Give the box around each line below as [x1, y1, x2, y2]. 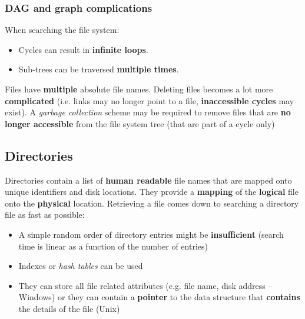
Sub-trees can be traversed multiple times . [18, 63, 179, 75]
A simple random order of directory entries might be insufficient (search [18, 228, 284, 240]
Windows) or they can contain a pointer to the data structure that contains [18, 291, 300, 303]
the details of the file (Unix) [18, 302, 120, 314]
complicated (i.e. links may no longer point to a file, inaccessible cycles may [5, 94, 294, 107]
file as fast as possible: [5, 208, 85, 221]
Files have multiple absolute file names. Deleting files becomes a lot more [5, 83, 273, 95]
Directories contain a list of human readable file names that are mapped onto [5, 174, 292, 186]
